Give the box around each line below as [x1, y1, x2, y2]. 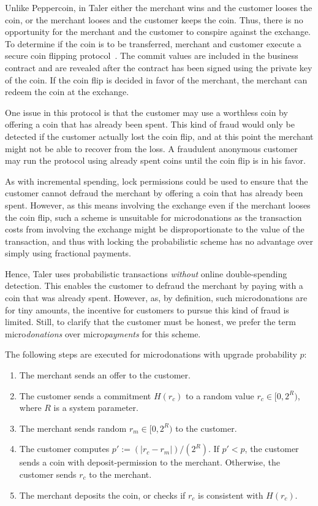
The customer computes [19, 442, 110, 455]
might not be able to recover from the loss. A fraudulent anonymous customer [5, 142, 298, 155]
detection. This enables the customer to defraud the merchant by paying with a [5, 279, 303, 292]
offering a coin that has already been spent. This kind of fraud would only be [5, 118, 295, 131]
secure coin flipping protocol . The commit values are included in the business [5, 49, 298, 62]
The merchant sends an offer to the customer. [19, 369, 191, 381]
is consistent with [198, 488, 263, 501]
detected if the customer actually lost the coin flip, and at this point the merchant [5, 129, 314, 142]
